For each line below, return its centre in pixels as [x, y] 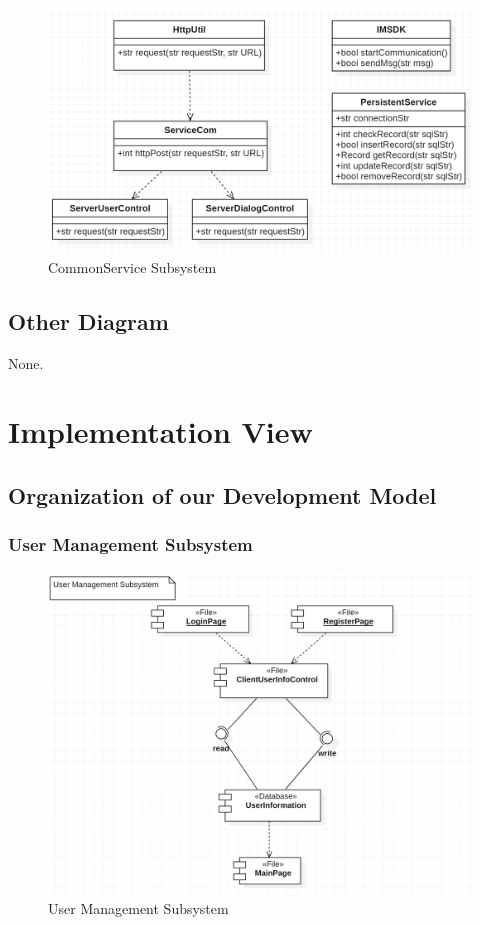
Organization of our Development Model [222, 494]
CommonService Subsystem [132, 266]
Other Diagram [88, 320]
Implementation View [160, 431]
